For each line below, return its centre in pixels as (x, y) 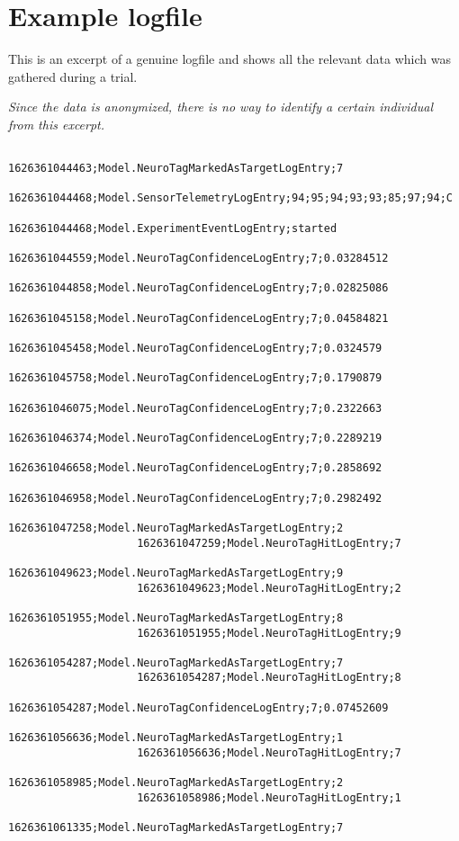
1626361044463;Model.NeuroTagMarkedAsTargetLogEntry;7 (176, 169)
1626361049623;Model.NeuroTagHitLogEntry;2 (269, 588)
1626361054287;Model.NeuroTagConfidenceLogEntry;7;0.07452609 (198, 707)
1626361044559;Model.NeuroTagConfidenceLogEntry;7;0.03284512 (198, 259)
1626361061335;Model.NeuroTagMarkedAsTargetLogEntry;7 (176, 828)
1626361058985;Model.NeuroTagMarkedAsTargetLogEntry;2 (176, 783)
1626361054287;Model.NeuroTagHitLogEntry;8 (269, 678)
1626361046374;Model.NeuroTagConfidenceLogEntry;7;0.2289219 (195, 438)
